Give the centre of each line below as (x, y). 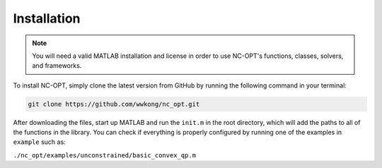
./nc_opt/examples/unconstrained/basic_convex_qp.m (105, 155)
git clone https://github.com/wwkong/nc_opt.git (114, 104)
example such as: (40, 142)
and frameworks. (57, 66)
